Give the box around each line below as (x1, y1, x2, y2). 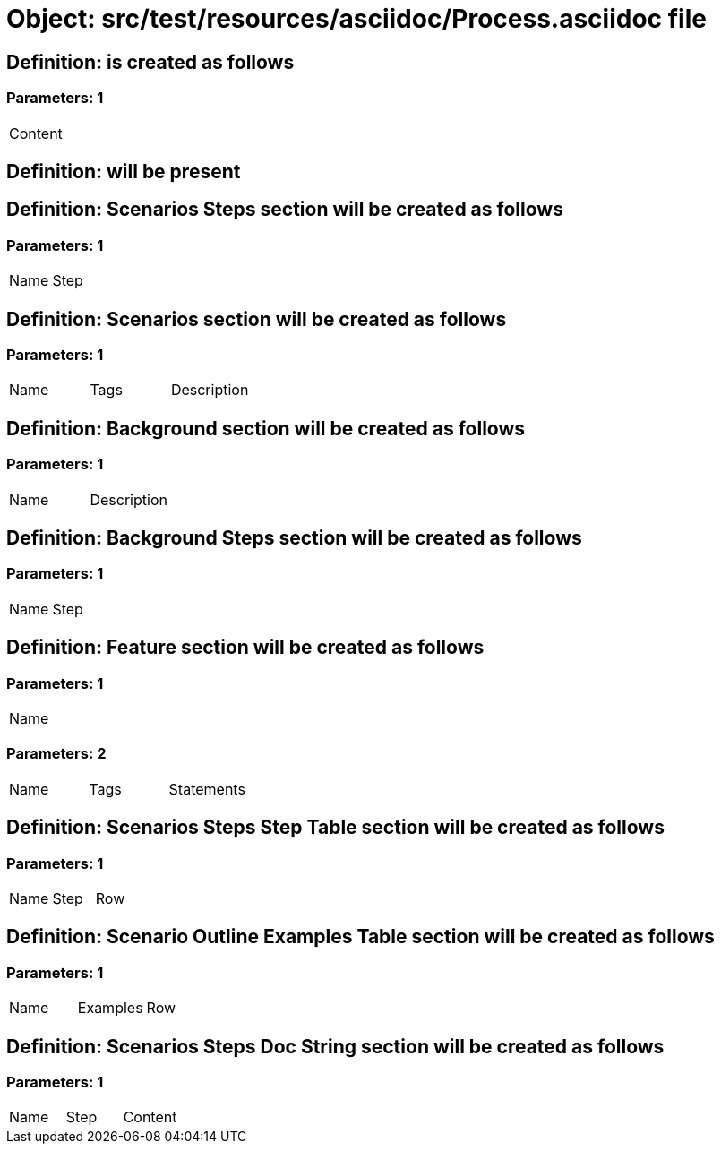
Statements (168, 779, 245, 798)
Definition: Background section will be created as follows (6, 417, 526, 440)
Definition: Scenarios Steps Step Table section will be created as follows (6, 816, 665, 839)
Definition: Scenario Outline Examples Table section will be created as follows (6, 925, 715, 949)
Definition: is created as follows (6, 50, 295, 73)
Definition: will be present (6, 159, 241, 183)
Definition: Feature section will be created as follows (6, 636, 485, 659)
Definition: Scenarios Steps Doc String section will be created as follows (6, 1035, 665, 1058)
